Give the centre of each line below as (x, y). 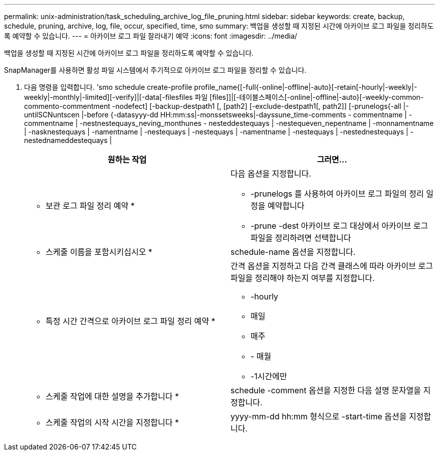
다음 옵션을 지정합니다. (271, 174)
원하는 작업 (127, 160)
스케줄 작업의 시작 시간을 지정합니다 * (113, 422)
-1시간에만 (269, 376)
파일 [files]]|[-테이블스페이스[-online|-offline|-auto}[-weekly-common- (309, 97)
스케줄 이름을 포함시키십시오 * (99, 252)
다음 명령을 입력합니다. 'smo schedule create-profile (108, 87)
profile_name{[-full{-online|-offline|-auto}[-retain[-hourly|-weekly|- (306, 87)
